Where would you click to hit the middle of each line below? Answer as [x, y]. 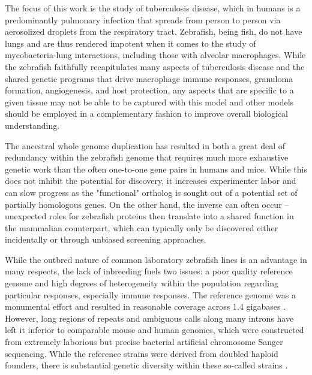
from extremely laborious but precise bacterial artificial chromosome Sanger [144, 342]
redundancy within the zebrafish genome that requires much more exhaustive [147, 157]
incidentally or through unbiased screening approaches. [106, 239]
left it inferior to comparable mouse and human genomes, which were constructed [154, 330]
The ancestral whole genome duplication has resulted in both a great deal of [145, 145]
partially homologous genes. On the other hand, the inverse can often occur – [147, 204]
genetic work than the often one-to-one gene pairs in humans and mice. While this [156, 169]
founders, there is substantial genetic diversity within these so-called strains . [146, 365]
